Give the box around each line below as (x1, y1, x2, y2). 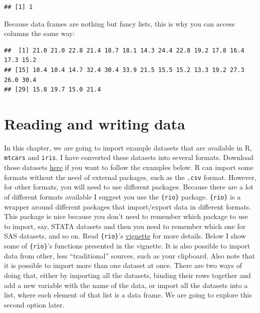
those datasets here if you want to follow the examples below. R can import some (4, 162, 254, 172)
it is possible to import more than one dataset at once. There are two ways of (4, 260, 242, 270)
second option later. (4, 299, 65, 309)
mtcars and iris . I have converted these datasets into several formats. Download (4, 152, 254, 162)
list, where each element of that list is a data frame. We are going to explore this (4, 289, 252, 300)
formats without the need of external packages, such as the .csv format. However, (4, 171, 256, 182)
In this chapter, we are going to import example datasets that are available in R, (4, 142, 252, 152)
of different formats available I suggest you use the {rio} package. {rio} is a (4, 191, 241, 201)
